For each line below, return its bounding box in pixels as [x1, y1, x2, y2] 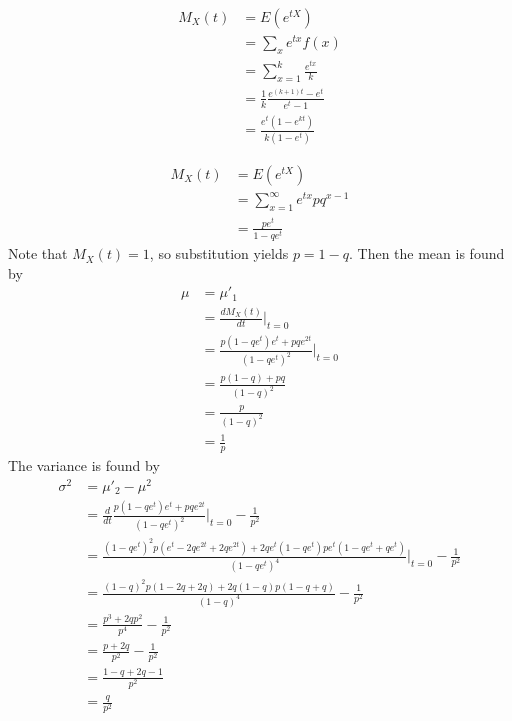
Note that [8, 243, 68, 264]
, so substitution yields [149, 243, 289, 264]
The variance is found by [8, 454, 160, 475]
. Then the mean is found [348, 243, 505, 264]
